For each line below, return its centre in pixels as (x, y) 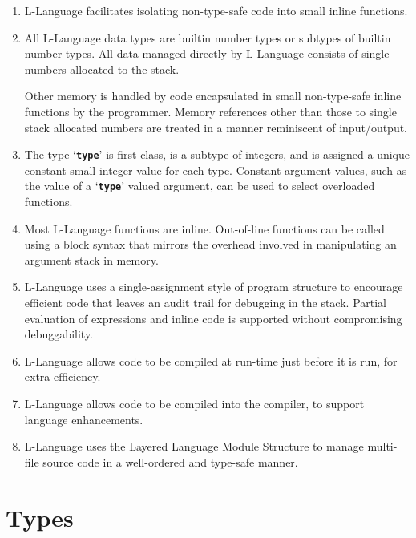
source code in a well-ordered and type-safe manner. (170, 461)
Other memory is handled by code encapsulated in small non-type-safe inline (213, 96)
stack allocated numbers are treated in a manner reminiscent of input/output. (216, 127)
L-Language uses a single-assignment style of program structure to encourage (214, 287)
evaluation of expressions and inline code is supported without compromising (213, 318)
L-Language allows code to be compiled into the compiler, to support (194, 403)
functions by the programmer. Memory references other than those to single (210, 111)
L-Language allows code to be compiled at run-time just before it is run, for (211, 360)
